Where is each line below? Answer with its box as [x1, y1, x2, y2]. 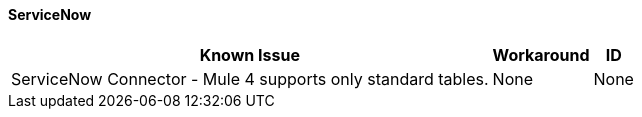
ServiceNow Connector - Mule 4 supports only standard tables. [11, 68, 489, 89]
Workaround [492, 44, 590, 65]
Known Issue [199, 44, 300, 65]
